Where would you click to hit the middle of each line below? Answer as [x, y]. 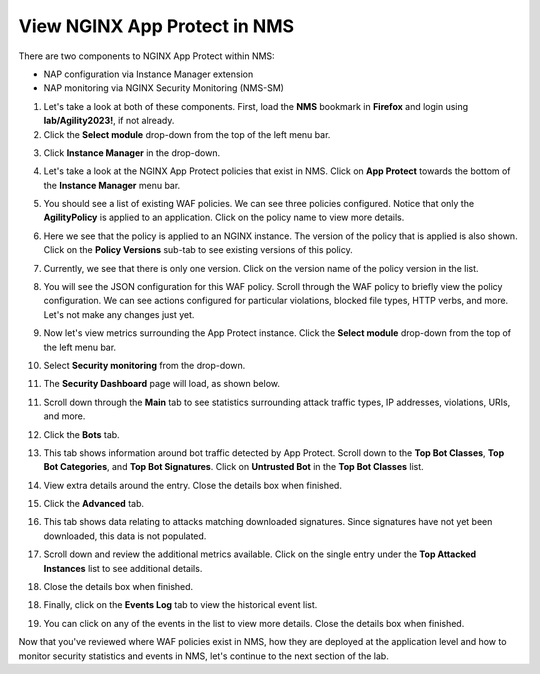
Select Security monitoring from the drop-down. [144, 365]
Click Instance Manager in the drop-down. [131, 152]
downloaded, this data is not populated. [125, 536]
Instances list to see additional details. [123, 568]
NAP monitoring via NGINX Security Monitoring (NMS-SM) [164, 88]
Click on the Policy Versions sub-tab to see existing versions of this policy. [198, 250]
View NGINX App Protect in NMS [156, 26]
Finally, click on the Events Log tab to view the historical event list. [180, 605]
